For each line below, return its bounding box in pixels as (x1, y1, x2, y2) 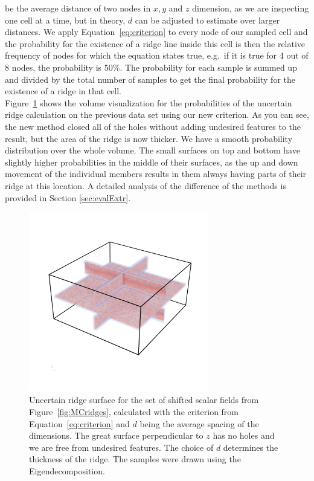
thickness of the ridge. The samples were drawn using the (29, 453, 241, 465)
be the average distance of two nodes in (5, 2, 151, 14)
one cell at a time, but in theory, (5, 13, 126, 26)
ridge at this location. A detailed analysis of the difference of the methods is (5, 179, 286, 192)
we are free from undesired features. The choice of (29, 441, 214, 453)
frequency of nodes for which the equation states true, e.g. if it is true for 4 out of (5, 49, 309, 62)
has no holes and (213, 429, 275, 442)
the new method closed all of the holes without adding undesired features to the (5, 120, 301, 132)
